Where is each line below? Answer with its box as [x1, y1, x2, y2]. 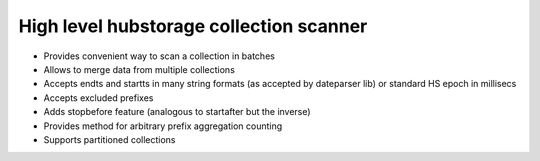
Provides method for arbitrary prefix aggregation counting [43, 120, 283, 132]
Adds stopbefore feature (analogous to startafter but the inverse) [43, 106, 311, 118]
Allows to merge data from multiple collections [43, 63, 235, 75]
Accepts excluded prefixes [43, 91, 154, 104]
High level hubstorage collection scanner [18, 15, 368, 37]
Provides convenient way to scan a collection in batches [43, 50, 275, 62]
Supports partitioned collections [43, 133, 176, 145]
